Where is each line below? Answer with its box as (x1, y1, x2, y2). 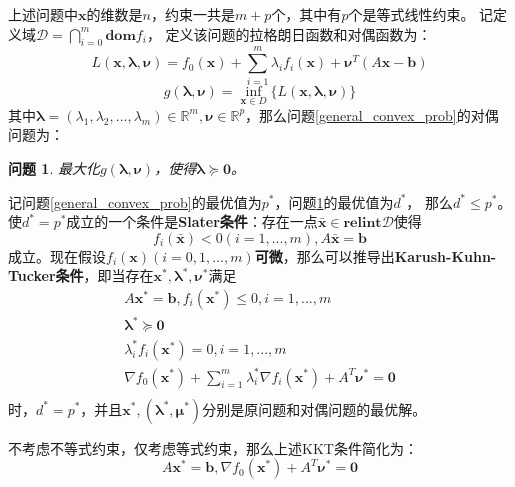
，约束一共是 (150, 4, 235, 24)
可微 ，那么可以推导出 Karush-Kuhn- (254, 245, 497, 266)
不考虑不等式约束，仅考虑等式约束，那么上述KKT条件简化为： (8, 437, 418, 458)
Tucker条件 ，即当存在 (8, 265, 154, 286)
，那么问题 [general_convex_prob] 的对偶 (245, 104, 499, 125)
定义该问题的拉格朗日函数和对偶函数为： (165, 23, 432, 44)
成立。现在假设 (8, 245, 106, 266)
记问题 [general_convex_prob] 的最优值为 (8, 191, 262, 212)
